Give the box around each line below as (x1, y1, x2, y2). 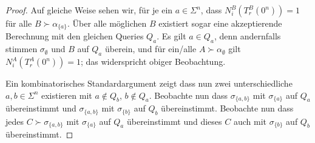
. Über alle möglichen (67, 17, 147, 29)
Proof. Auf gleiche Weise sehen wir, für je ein (5, 4, 173, 16)
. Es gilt (157, 30, 186, 42)
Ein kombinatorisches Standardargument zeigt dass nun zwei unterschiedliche (5, 77, 293, 90)
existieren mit (41, 88, 92, 101)
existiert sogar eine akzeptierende (158, 17, 282, 29)
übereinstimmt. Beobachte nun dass (161, 102, 294, 115)
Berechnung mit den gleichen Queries (5, 30, 144, 42)
